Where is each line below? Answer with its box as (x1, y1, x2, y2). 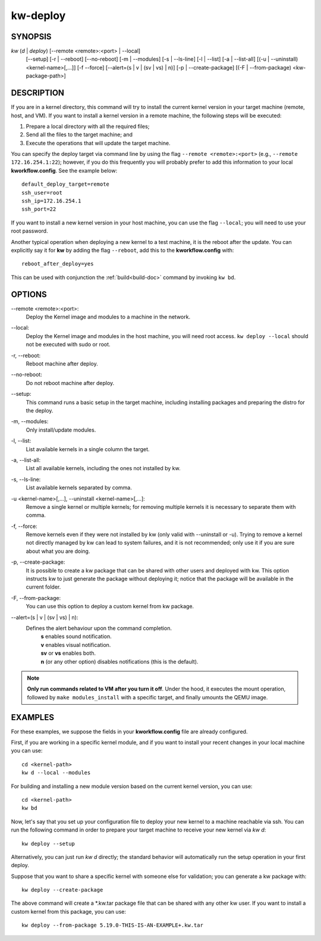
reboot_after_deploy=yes (21, 261, 94, 267)
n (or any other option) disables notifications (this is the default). (40, 658, 199, 665)
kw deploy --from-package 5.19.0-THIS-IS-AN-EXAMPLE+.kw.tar (21, 922, 203, 929)
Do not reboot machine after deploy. (26, 379, 115, 386)
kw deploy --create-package (21, 887, 103, 893)
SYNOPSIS (11, 32, 52, 42)
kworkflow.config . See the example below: (11, 167, 118, 174)
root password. (11, 227, 48, 235)
